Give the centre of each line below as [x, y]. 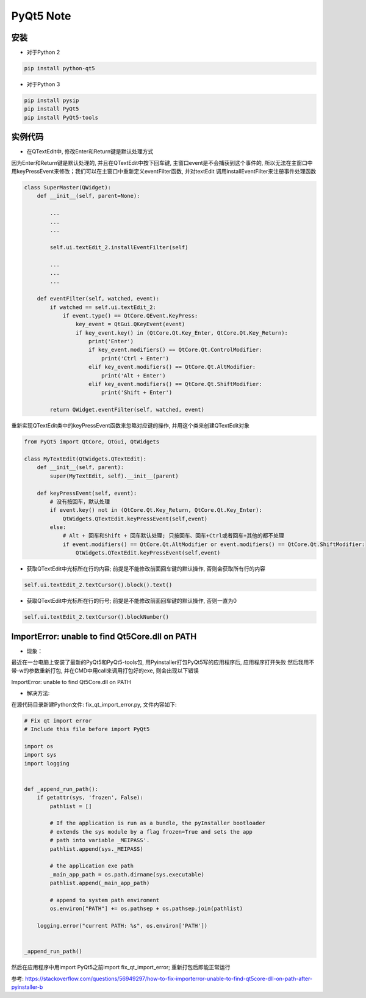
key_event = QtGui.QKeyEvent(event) [130, 324]
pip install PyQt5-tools [61, 117]
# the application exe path [92, 866]
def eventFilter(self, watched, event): [98, 299]
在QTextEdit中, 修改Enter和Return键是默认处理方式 [90, 151]
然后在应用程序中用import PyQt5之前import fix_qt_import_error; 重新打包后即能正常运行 [121, 967]
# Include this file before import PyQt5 [87, 729]
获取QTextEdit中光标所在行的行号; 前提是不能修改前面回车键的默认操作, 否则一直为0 [132, 601]
